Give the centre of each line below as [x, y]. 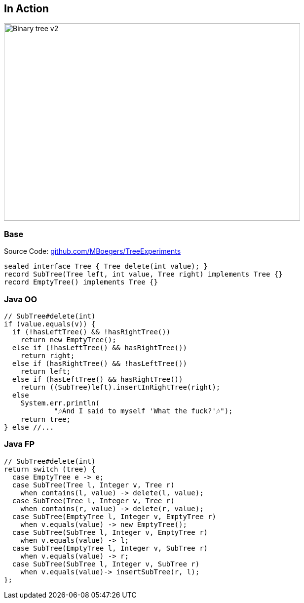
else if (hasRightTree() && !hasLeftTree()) [99, 363]
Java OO [21, 299]
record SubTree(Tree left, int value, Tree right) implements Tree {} [143, 274]
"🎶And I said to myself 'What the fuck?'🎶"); [143, 411]
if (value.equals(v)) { [50, 324]
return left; [45, 371]
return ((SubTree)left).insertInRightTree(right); [120, 387]
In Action [26, 9]
